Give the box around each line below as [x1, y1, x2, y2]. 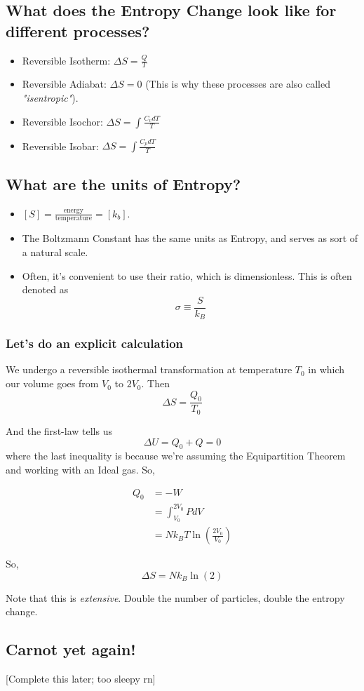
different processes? [6, 20, 150, 41]
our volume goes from [6, 376, 99, 391]
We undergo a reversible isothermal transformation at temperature [6, 362, 292, 377]
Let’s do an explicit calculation [6, 335, 184, 352]
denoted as [22, 282, 69, 297]
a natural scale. [22, 244, 88, 259]
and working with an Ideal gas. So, [6, 462, 155, 476]
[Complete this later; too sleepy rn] [6, 671, 156, 686]
